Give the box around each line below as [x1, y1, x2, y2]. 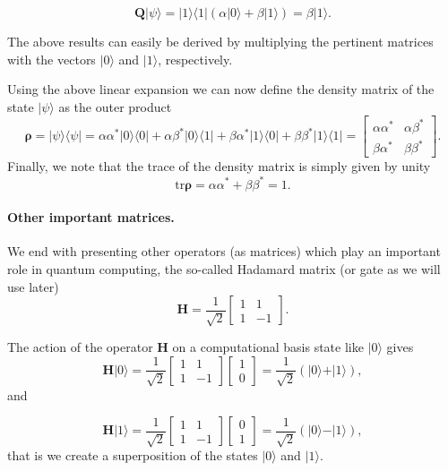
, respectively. [158, 49, 233, 68]
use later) [7, 277, 59, 295]
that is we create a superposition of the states [7, 446, 258, 465]
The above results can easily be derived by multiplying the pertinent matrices [7, 32, 434, 50]
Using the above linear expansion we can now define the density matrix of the [7, 80, 435, 98]
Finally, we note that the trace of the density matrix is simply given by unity [7, 157, 431, 176]
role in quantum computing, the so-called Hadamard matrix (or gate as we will [7, 259, 441, 278]
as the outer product [58, 97, 172, 116]
